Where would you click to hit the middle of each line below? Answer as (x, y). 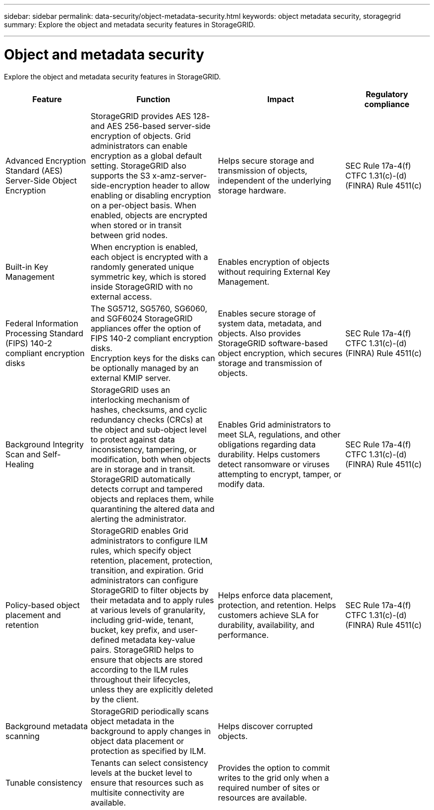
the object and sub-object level (149, 429)
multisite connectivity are (138, 792)
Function (153, 99)
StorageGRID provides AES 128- (150, 116)
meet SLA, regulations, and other (279, 434)
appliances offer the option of (146, 328)
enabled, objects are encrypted (149, 215)
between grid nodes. (129, 235)
